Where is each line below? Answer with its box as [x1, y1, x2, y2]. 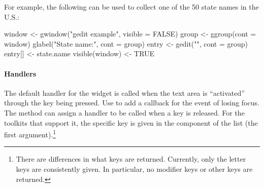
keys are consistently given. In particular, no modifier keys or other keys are [16, 163, 253, 174]
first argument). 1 [4, 128, 56, 139]
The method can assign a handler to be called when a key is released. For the [4, 107, 245, 118]
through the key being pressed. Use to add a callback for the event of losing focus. [4, 97, 259, 108]
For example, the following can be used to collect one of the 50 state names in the [4, 2, 259, 12]
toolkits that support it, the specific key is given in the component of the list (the [4, 117, 258, 128]
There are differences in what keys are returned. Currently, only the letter [16, 154, 246, 164]
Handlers [4, 68, 37, 79]
